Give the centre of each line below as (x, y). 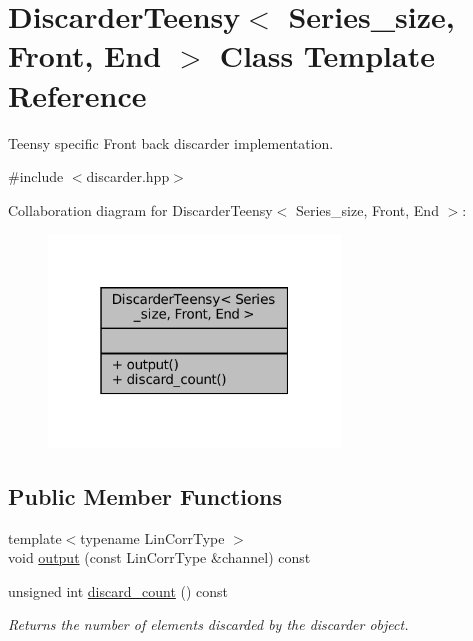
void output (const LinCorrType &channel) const (159, 557)
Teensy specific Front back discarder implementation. (171, 142)
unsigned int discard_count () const (118, 590)
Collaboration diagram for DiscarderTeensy (140, 209)
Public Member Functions (145, 495)
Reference (77, 94)
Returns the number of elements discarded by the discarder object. (208, 624)
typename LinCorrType (152, 537)
